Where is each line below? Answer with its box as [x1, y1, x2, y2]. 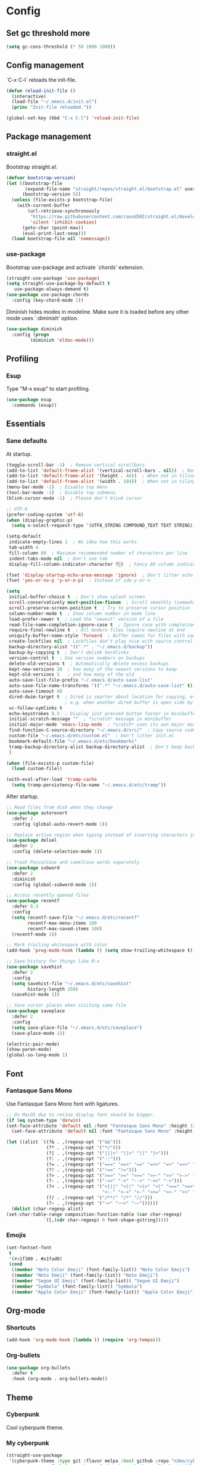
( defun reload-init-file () [6, 88, 76, 94]
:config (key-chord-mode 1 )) [11, 298, 84, 304]
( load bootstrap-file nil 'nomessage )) [11, 236, 111, 242]
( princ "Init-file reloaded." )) [11, 105, 92, 111]
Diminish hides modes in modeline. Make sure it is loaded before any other [6, 308, 189, 315]
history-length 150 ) [27, 986, 79, 992]
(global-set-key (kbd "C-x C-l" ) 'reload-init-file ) [6, 115, 140, 121]
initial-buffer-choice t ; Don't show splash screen [8, 594, 145, 600]
